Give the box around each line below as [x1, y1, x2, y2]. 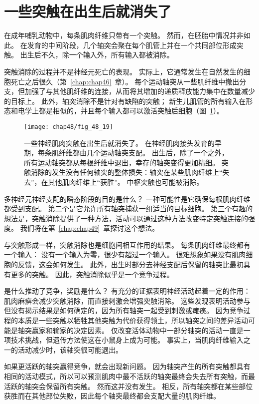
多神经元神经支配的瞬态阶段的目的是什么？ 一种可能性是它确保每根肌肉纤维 [4, 193, 251, 204]
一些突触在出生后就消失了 [4, 1, 172, 21]
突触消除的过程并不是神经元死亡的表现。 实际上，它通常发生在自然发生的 [4, 66, 244, 76]
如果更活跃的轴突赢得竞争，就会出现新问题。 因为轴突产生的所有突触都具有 [4, 361, 251, 372]
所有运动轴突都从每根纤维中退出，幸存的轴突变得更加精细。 [24, 157, 219, 167]
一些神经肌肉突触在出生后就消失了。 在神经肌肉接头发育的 [24, 137, 215, 148]
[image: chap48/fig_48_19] [24, 123, 113, 130]
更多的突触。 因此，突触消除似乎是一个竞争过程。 [10, 269, 174, 279]
